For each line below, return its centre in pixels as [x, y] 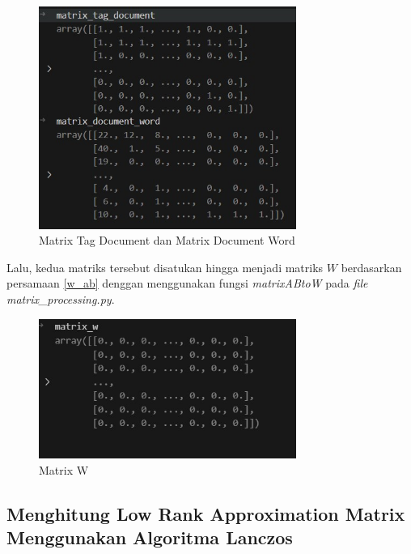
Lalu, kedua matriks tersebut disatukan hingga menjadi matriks [165, 267]
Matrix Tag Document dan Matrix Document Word [167, 240]
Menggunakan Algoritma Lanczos [150, 537]
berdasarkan [371, 267]
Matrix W [64, 469]
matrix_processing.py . [61, 299]
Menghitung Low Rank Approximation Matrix [206, 513]
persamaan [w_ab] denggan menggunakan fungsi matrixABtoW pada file [187, 283]
